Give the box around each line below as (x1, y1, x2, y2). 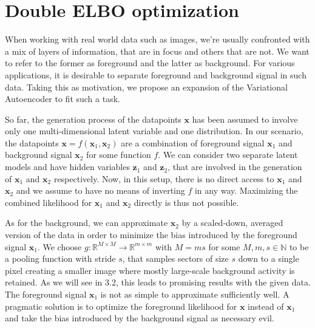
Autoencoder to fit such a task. (5, 92, 120, 105)
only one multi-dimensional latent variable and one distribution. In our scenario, (5, 125, 303, 137)
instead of (248, 299, 284, 312)
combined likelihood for (5, 196, 92, 208)
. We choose (37, 240, 82, 253)
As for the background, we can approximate (5, 216, 168, 229)
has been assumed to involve (192, 112, 298, 125)
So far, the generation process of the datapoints (5, 112, 181, 125)
